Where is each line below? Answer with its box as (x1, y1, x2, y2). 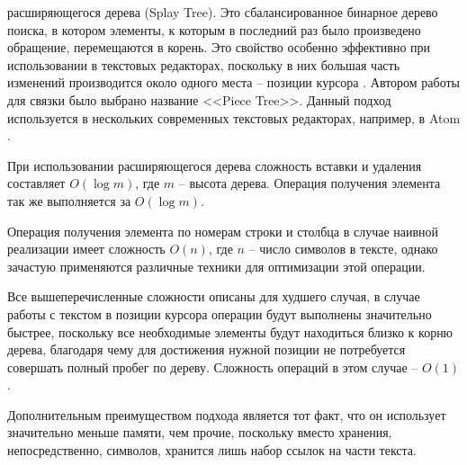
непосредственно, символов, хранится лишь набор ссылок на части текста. (7, 441, 417, 460)
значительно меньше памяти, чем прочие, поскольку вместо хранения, (7, 423, 392, 442)
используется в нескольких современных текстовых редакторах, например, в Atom (7, 108, 461, 127)
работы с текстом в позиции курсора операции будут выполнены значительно (7, 304, 432, 323)
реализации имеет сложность (7, 239, 166, 258)
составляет (7, 174, 66, 192)
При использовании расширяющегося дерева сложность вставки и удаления (7, 156, 422, 174)
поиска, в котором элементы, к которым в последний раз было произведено (7, 20, 421, 39)
